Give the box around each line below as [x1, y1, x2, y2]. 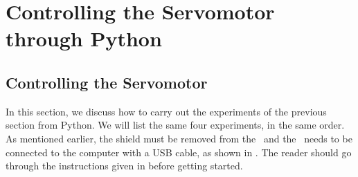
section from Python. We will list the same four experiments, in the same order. [6, 118, 345, 132]
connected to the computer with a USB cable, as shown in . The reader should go [6, 145, 352, 159]
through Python [6, 24, 162, 53]
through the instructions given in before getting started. [6, 158, 243, 173]
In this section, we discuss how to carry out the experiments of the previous [6, 104, 327, 118]
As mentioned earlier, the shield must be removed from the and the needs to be [6, 131, 352, 145]
